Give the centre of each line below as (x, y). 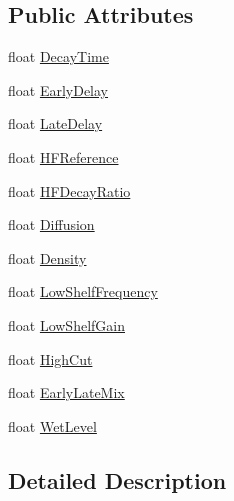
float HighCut (50, 358)
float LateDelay (55, 123)
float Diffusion (51, 224)
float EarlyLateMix (66, 392)
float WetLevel (52, 425)
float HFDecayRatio (69, 190)
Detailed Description (117, 479)
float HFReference (63, 156)
